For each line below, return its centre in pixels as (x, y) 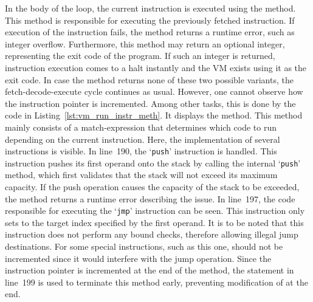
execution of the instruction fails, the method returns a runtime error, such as (150, 32)
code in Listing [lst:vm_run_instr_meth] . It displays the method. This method (154, 115)
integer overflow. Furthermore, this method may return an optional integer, (145, 43)
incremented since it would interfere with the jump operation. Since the (138, 258)
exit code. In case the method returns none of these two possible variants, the (149, 79)
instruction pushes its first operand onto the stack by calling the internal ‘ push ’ (153, 163)
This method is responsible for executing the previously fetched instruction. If (150, 20)
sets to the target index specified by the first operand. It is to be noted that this (154, 222)
